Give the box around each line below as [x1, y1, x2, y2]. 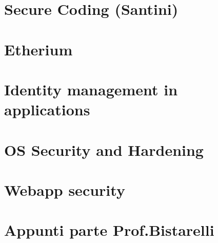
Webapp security [4, 179, 125, 200]
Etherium [4, 38, 73, 59]
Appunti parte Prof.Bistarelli [4, 219, 214, 240]
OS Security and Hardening [4, 139, 204, 160]
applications [4, 99, 90, 120]
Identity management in [4, 78, 178, 99]
